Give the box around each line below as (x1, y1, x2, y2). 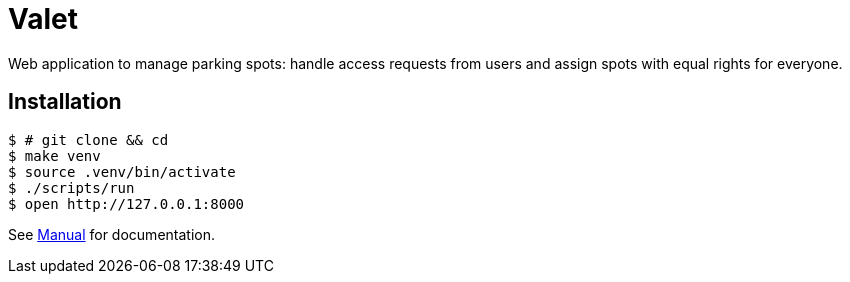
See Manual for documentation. (8, 225, 215, 243)
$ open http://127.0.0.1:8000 (8, 195, 245, 212)
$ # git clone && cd (8, 131, 169, 148)
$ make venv (8, 147, 101, 164)
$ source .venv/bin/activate (8, 163, 236, 180)
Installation (8, 89, 122, 115)
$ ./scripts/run (8, 179, 135, 196)
